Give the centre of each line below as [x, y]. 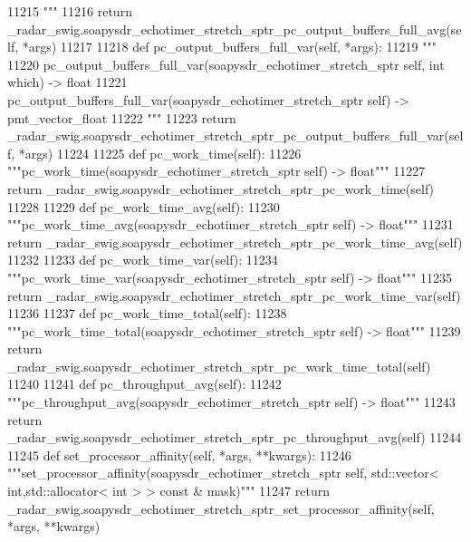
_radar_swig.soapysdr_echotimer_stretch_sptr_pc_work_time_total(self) [219, 366]
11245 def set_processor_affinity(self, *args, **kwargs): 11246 [179, 455]
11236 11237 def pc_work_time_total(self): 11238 [147, 313]
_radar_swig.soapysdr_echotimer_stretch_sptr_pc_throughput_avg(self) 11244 [235, 437]
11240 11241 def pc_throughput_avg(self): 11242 [144, 384]
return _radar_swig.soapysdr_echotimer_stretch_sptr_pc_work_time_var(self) [234, 295]
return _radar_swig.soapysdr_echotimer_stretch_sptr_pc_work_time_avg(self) [235, 242]
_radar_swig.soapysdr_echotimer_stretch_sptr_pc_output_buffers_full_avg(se [235, 29]
